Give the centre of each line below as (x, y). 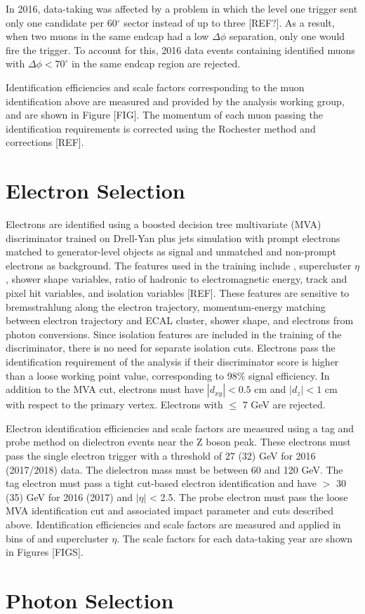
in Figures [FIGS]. (45, 552)
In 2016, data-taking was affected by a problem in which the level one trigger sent (182, 8)
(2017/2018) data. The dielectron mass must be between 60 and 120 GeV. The (174, 469)
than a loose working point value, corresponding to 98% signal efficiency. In (168, 375)
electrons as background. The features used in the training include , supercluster (179, 265)
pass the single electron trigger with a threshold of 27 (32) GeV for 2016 (161, 455)
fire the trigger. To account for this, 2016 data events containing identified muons (180, 49)
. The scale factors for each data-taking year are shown (235, 538)
